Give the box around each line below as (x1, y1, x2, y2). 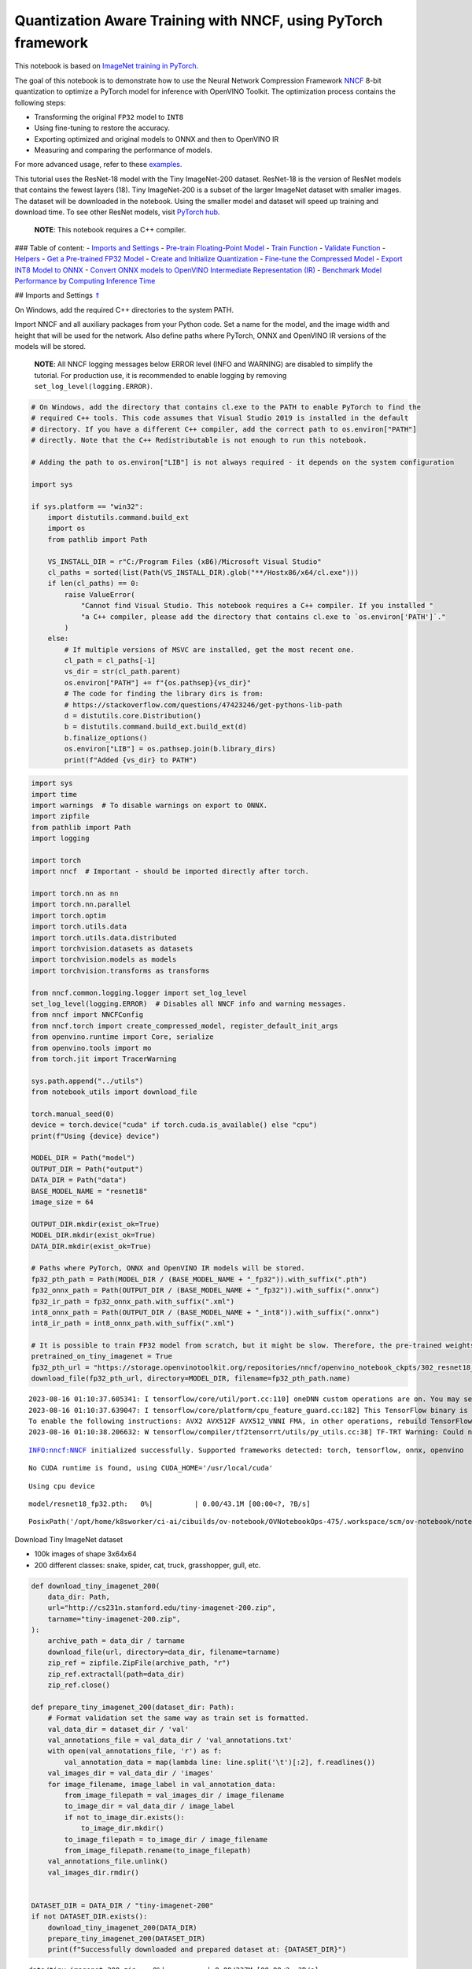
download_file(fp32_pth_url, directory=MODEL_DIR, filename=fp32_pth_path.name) (31, 1374, 351, 1383)
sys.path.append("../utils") (31, 1076, 144, 1085)
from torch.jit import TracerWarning (31, 1054, 177, 1063)
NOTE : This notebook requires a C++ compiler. (34, 225, 186, 235)
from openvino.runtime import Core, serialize (31, 1033, 214, 1041)
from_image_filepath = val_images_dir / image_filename (64, 1790, 285, 1800)
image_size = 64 (31, 1198, 94, 1207)
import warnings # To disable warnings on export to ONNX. (31, 800, 268, 810)
